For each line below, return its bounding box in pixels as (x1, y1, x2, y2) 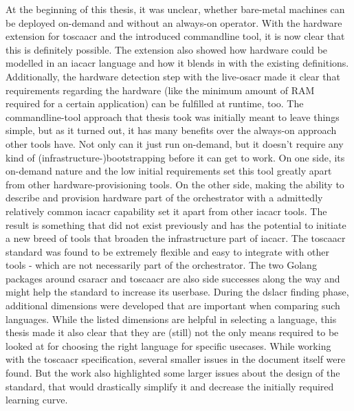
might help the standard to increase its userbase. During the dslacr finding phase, (5, 285, 349, 299)
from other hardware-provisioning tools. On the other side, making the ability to (5, 177, 344, 191)
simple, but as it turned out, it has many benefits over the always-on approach (5, 123, 337, 137)
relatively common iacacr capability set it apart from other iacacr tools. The (5, 203, 327, 218)
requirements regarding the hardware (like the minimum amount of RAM (5, 82, 315, 97)
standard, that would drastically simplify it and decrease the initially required (5, 379, 334, 393)
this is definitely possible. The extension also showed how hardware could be (5, 42, 328, 56)
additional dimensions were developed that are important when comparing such (5, 298, 340, 313)
